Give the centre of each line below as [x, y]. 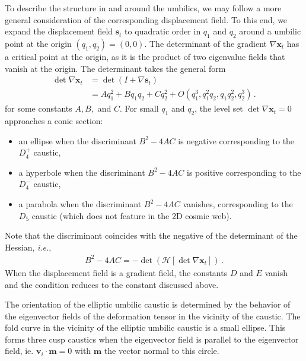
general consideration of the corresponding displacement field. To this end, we [146, 19]
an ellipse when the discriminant [77, 140]
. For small [139, 108]
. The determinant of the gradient [206, 43]
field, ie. [19, 351]
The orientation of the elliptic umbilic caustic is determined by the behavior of [148, 304]
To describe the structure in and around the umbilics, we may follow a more [143, 8]
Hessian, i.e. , [28, 247]
